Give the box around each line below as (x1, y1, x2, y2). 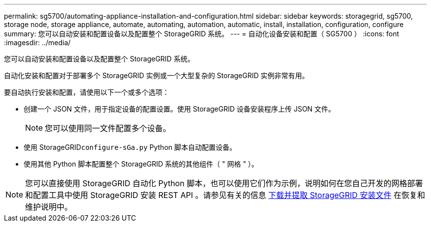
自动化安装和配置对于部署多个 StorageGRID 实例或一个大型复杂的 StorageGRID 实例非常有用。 (4, 71, 309, 80)
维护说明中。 (25, 202, 73, 212)
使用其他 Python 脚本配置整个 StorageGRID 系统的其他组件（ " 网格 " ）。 (24, 160, 259, 168)
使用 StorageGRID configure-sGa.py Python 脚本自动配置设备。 (24, 143, 237, 151)
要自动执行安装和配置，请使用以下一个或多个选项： (4, 88, 169, 96)
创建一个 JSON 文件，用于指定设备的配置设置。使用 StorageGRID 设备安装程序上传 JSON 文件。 (24, 105, 336, 113)
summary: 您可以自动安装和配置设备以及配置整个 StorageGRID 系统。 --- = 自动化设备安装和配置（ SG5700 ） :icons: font (4, 29, 400, 38)
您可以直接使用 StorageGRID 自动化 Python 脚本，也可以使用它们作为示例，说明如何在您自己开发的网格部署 (25, 178, 423, 188)
